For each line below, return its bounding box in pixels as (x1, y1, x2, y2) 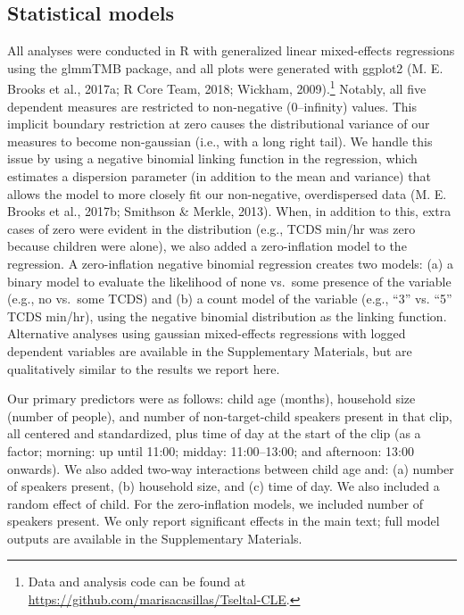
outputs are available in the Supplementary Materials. (7, 528, 302, 547)
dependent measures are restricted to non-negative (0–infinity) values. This (7, 96, 418, 115)
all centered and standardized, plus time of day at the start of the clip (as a (7, 424, 421, 443)
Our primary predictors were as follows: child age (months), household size (7, 389, 416, 408)
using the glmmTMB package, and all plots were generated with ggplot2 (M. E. (7, 58, 443, 77)
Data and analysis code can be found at (28, 572, 246, 591)
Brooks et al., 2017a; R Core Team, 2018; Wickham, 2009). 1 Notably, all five (7, 77, 427, 98)
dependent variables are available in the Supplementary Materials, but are (7, 341, 412, 360)
